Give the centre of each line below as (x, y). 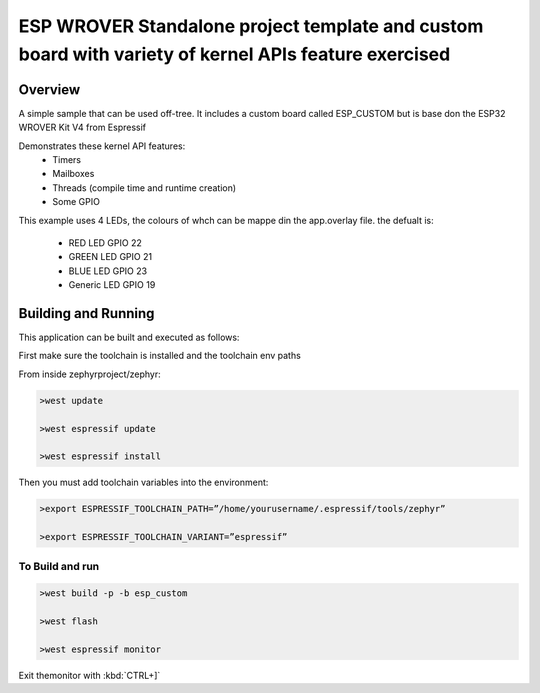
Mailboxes (73, 174)
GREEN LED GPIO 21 (110, 257)
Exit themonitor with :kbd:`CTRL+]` (89, 675)
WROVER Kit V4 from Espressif (82, 127)
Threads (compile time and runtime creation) (144, 187)
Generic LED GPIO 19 (112, 285)
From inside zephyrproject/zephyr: (89, 374)
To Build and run (59, 566)
